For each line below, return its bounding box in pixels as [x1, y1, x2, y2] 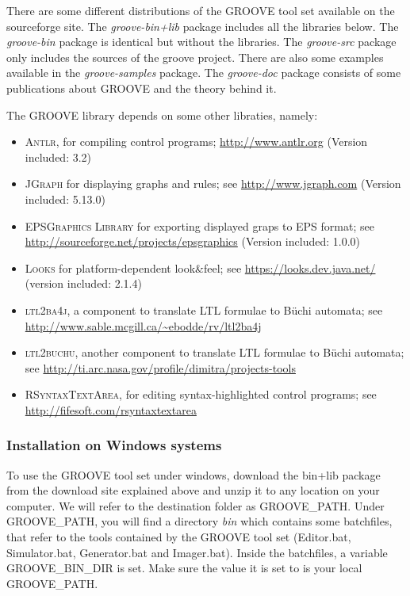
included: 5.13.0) [25, 190, 105, 207]
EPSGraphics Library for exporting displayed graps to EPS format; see [25, 217, 374, 234]
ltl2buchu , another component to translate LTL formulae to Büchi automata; [25, 344, 404, 361]
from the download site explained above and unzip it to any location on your [6, 482, 380, 499]
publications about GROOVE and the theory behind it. [6, 79, 277, 96]
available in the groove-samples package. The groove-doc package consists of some [6, 64, 401, 81]
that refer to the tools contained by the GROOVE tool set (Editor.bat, [6, 529, 351, 545]
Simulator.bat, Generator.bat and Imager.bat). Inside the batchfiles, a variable [6, 544, 388, 560]
